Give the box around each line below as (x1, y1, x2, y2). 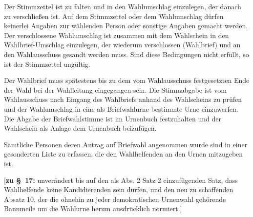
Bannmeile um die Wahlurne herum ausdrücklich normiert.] (4, 203, 182, 214)
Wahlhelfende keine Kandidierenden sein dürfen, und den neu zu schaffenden (4, 184, 233, 195)
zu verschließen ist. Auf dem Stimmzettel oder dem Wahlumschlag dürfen (4, 11, 224, 21)
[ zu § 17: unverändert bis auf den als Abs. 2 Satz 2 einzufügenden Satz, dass (4, 175, 238, 185)
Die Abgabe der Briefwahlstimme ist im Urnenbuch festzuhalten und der (4, 113, 221, 123)
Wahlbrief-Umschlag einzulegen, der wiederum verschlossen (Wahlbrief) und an (4, 39, 241, 50)
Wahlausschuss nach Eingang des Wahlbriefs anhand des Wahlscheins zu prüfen (4, 94, 242, 104)
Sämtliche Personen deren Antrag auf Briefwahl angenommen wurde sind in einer (4, 139, 248, 149)
